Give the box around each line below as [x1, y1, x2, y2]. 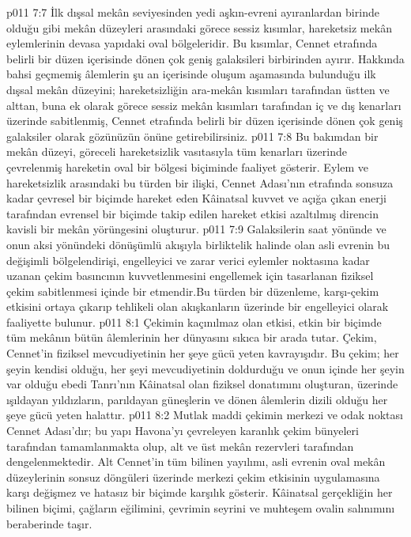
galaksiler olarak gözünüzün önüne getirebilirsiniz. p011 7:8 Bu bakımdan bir [6, 127, 379, 144]
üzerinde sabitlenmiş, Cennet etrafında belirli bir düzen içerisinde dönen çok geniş [6, 112, 403, 129]
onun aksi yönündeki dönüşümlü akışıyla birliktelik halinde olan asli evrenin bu [6, 236, 390, 252]
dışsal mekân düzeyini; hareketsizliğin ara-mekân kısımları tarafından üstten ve [6, 81, 390, 97]
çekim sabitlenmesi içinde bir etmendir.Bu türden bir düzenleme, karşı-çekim [6, 282, 379, 299]
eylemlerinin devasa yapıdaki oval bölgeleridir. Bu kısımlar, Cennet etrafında [6, 35, 378, 51]
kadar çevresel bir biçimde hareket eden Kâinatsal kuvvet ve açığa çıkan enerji [6, 190, 386, 206]
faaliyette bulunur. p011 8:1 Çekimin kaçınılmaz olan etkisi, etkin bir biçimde [6, 313, 382, 330]
